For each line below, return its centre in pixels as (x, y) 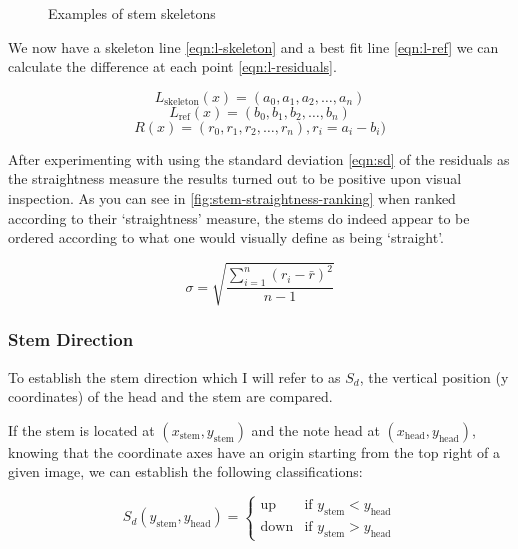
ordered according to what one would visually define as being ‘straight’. (226, 237)
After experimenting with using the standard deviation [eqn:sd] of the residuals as (259, 158)
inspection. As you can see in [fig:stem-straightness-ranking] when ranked (232, 197)
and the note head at (315, 429)
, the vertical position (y (434, 376)
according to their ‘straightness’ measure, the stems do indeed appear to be (239, 217)
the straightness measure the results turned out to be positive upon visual (235, 178)
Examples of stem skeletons (132, 13)
